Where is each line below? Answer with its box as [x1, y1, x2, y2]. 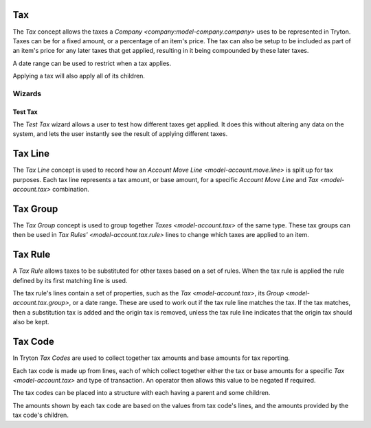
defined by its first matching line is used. [12, 276, 128, 284]
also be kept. [12, 318, 49, 326]
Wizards [12, 89, 42, 98]
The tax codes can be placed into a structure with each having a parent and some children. [12, 389, 271, 397]
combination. [52, 185, 89, 194]
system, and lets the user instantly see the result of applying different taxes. [12, 130, 228, 138]
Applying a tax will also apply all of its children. [12, 72, 146, 80]
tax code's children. [12, 411, 69, 419]
